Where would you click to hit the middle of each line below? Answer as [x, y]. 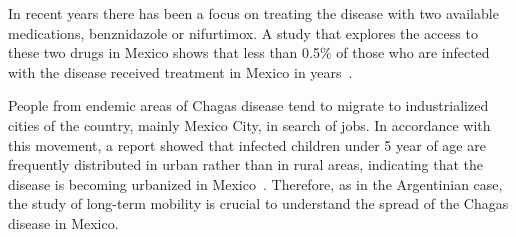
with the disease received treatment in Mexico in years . [180, 71]
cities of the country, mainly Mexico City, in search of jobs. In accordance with [249, 124]
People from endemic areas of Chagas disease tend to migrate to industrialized [248, 105]
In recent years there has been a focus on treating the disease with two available [253, 13]
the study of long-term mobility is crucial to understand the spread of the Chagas [258, 203]
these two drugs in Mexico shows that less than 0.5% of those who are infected [249, 52]
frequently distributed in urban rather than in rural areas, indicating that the [246, 164]
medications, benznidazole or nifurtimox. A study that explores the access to [243, 32]
